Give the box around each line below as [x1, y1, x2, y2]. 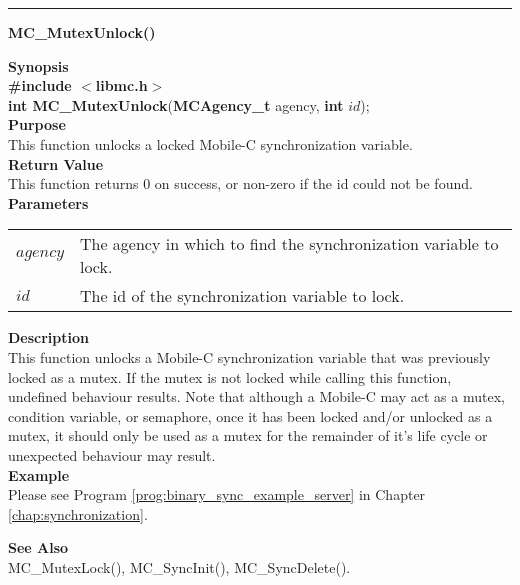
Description [8, 327, 90, 348]
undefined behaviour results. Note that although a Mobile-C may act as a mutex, [8, 386, 505, 407]
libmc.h [95, 75, 148, 96]
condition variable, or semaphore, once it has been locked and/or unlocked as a [8, 405, 493, 426]
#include [8, 75, 72, 96]
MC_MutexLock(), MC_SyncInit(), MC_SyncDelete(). [8, 556, 351, 577]
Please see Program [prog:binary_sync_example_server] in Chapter [8, 484, 426, 505]
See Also [8, 537, 69, 558]
